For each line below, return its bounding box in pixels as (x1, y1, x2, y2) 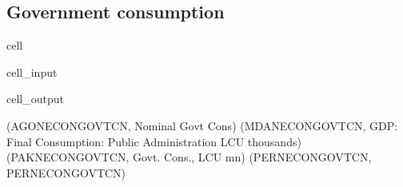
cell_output (6, 90, 64, 107)
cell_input (6, 63, 58, 80)
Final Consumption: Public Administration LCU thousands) (6, 133, 301, 149)
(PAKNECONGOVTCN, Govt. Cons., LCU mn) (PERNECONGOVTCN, (6, 149, 372, 165)
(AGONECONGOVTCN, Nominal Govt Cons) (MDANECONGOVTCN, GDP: (6, 117, 398, 133)
